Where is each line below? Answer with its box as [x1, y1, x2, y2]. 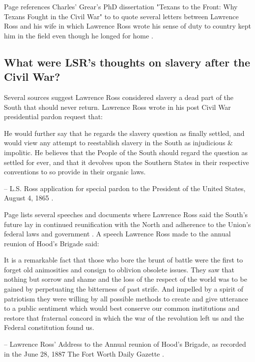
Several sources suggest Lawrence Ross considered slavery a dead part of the [4, 92, 234, 102]
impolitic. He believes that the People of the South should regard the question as [4, 147, 248, 157]
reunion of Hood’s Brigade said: [4, 238, 99, 248]
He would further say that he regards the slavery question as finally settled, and [4, 128, 245, 138]
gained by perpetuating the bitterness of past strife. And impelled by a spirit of [4, 284, 244, 294]
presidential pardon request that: [4, 111, 103, 122]
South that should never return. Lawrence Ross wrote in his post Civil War [4, 101, 231, 112]
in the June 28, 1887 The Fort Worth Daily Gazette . [4, 348, 164, 359]
